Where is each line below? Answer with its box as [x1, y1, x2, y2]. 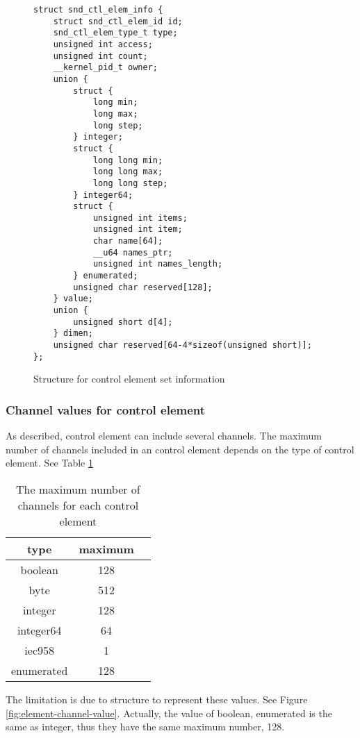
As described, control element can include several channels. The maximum [6, 428, 322, 443]
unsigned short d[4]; [73, 317, 173, 327]
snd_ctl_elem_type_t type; [53, 28, 178, 38]
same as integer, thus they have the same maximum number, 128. [6, 719, 285, 734]
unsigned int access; [53, 39, 153, 49]
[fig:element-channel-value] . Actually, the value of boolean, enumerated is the [6, 705, 332, 720]
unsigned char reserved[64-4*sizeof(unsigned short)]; [53, 340, 312, 351]
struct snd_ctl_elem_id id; [53, 16, 183, 26]
